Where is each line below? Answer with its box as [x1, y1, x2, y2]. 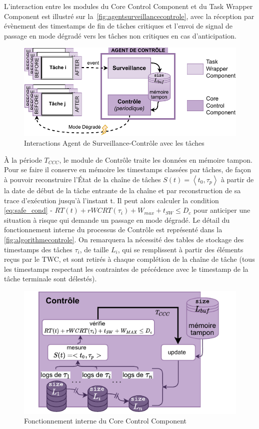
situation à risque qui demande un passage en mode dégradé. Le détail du [4, 214, 230, 225]
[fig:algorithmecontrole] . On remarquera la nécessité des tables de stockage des [4, 234, 244, 244]
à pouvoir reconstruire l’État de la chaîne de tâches [4, 174, 161, 184]
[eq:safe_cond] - [4, 205, 52, 215]
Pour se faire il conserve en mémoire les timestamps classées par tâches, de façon [4, 164, 251, 175]
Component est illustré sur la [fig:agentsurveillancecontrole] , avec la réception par [4, 11, 254, 21]
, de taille [79, 244, 109, 254]
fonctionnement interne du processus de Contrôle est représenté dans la [4, 224, 222, 235]
